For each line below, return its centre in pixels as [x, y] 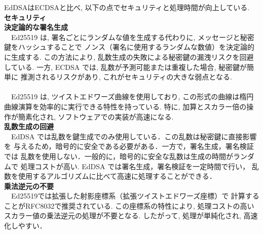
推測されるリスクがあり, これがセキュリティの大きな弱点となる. [126, 77]
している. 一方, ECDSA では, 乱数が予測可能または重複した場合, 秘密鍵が [126, 67]
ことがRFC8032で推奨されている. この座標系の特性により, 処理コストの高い [129, 205]
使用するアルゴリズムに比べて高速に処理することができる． [117, 176]
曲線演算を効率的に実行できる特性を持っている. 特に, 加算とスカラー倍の [125, 106]
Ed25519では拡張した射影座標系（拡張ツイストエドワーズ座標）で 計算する [135, 196]
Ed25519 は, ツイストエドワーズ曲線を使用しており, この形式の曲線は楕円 [132, 96]
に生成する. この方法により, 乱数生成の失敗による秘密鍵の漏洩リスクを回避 [129, 56]
